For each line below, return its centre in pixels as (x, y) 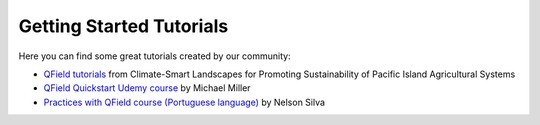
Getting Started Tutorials (123, 26)
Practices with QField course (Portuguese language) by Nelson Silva (184, 102)
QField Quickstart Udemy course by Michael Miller (147, 88)
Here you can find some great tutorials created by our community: (154, 56)
